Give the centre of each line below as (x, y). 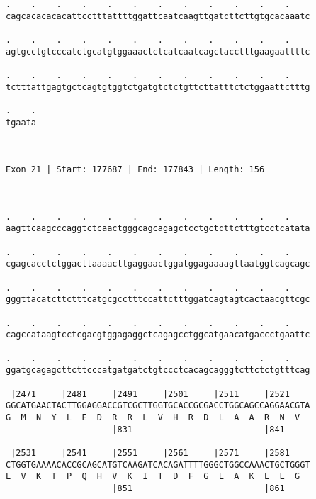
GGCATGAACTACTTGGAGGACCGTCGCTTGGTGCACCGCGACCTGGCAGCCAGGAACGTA (158, 406)
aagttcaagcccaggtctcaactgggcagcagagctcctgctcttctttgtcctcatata (158, 229)
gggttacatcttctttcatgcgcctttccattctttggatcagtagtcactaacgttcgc (158, 299)
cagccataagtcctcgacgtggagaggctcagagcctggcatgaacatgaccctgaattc (158, 335)
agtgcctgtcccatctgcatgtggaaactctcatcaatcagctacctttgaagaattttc (158, 51)
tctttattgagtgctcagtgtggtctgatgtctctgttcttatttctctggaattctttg (158, 87)
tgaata (21, 122)
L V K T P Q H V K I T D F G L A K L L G (153, 477)
